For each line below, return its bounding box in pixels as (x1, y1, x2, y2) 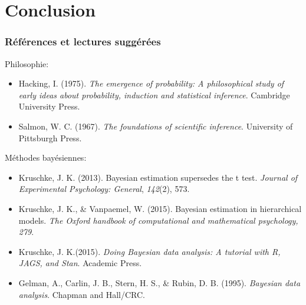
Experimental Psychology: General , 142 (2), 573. (18, 183, 190, 195)
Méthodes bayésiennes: (5, 151, 87, 164)
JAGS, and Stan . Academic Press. (18, 257, 142, 269)
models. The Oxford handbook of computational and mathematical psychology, (18, 214, 298, 226)
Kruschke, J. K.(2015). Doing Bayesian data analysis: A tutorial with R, (18, 245, 281, 257)
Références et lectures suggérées (5, 34, 161, 49)
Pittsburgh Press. (18, 131, 82, 144)
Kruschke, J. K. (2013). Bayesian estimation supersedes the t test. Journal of (18, 171, 298, 183)
